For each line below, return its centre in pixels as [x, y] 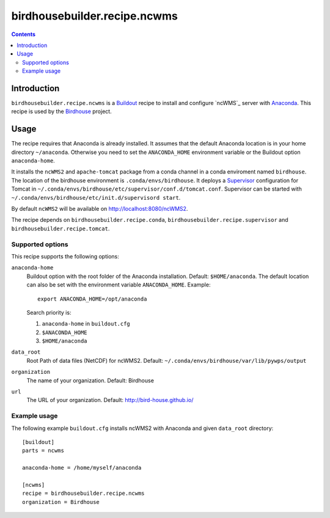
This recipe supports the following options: [65, 256]
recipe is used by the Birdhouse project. [62, 111]
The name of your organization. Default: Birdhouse [90, 380]
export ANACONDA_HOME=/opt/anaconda [92, 299]
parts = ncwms [43, 451]
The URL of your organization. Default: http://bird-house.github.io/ [110, 400]
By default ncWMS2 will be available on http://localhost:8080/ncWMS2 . [100, 209]
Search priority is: [49, 312]
